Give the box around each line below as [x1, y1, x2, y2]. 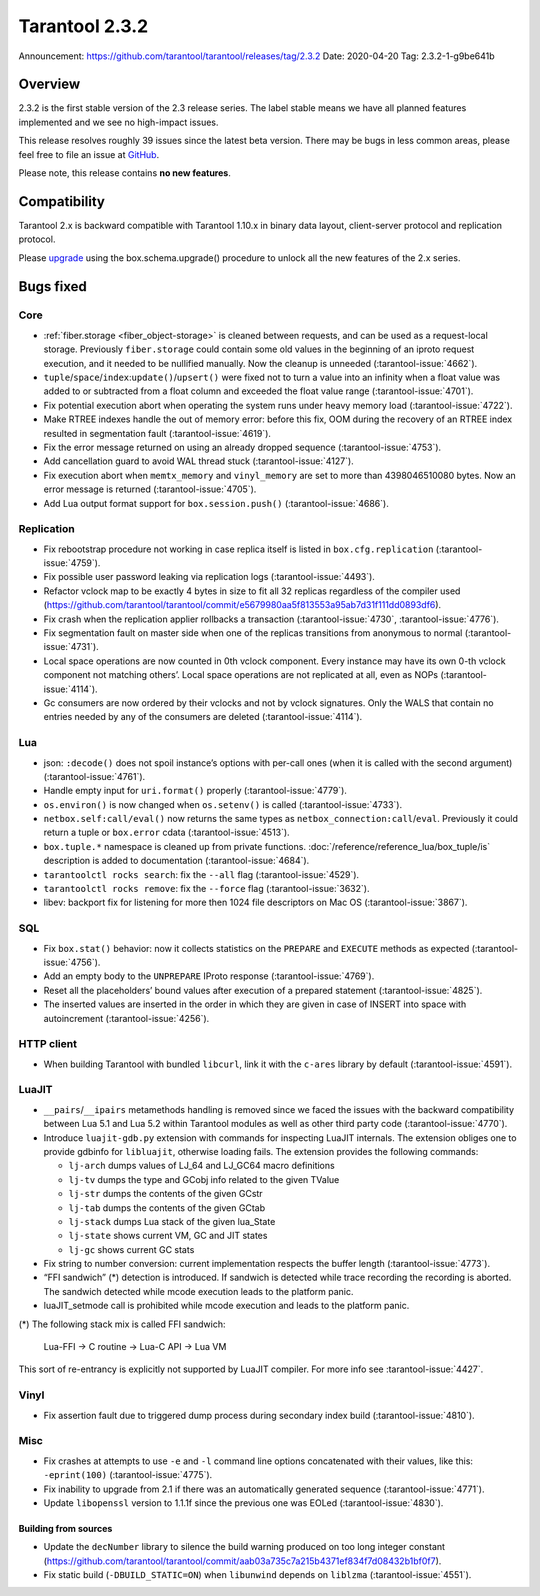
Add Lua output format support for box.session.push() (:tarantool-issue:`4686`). [43, 497, 389, 509]
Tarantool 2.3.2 [18, 15, 149, 37]
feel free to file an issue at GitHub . [18, 148, 160, 160]
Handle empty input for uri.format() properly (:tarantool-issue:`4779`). [43, 785, 347, 797]
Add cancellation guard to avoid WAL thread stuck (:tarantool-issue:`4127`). [43, 455, 354, 467]
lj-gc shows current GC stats [68, 1243, 195, 1255]
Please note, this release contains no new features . [18, 167, 232, 179]
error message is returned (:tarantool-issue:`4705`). [43, 483, 257, 495]
